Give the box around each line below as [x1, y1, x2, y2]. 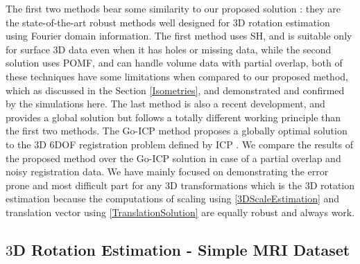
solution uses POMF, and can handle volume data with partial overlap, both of [6, 55, 343, 70]
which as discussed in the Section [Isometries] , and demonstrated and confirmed [6, 82, 345, 97]
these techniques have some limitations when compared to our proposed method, [6, 69, 348, 83]
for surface [6, 42, 50, 56]
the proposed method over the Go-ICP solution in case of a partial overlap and [6, 150, 341, 165]
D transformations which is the [170, 177, 302, 192]
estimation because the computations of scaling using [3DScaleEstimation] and [6, 191, 340, 206]
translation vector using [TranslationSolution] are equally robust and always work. [6, 204, 355, 219]
